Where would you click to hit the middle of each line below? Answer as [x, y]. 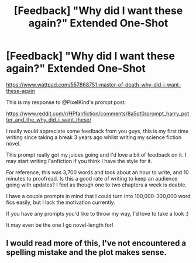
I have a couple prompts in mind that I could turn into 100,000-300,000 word [98, 196]
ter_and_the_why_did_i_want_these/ [49, 120]
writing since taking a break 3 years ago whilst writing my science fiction [94, 137]
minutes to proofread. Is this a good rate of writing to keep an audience [92, 178]
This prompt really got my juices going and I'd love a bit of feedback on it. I [96, 155]
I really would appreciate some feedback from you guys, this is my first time [97, 131]
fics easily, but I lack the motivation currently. [61, 202]
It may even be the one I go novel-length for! [60, 225]
